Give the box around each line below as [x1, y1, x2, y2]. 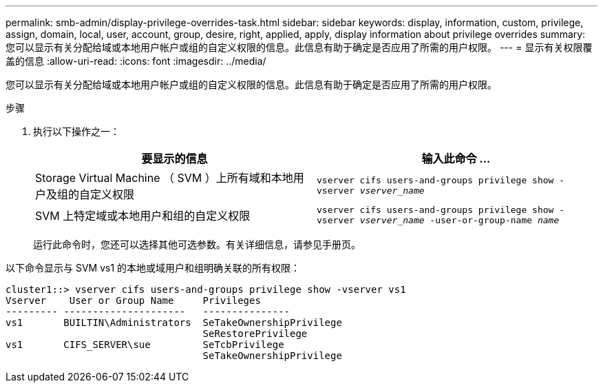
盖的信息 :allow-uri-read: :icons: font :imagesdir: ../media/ [6, 55, 266, 67]
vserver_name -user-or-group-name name [359, 215, 560, 225]
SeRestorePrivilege [202, 328, 308, 339]
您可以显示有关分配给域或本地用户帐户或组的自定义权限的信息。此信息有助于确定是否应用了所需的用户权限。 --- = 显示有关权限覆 [6, 41, 593, 53]
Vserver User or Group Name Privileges [6, 295, 261, 306]
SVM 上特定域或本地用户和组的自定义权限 [35, 209, 251, 223]
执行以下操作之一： [33, 125, 120, 137]
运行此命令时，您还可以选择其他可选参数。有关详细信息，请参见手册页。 [33, 238, 361, 250]
